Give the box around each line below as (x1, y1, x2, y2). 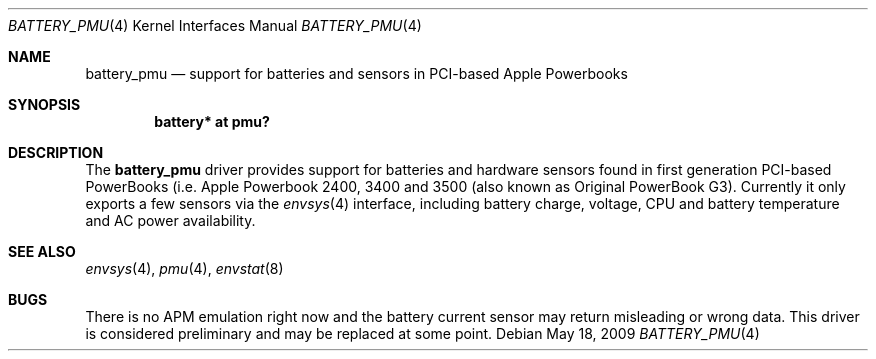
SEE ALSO (8, 243, 76, 260)
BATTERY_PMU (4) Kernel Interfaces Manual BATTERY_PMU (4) (8, 17, 422, 34)
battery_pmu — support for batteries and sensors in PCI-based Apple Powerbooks (85, 65, 628, 82)
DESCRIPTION (8, 144, 104, 161)
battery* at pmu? (154, 113, 270, 130)
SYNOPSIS (8, 96, 81, 113)
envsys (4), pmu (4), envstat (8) (85, 260, 284, 277)
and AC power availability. (85, 212, 256, 229)
